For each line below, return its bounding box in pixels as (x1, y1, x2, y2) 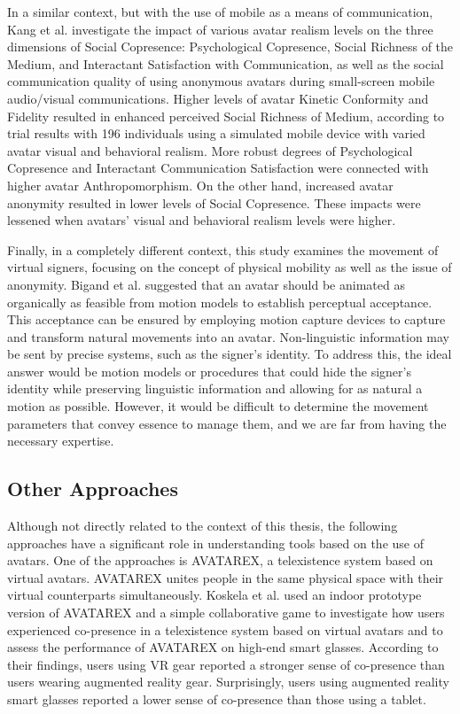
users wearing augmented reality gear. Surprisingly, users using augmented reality (7, 672, 449, 691)
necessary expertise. (7, 431, 114, 450)
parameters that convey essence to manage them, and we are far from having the (7, 414, 447, 432)
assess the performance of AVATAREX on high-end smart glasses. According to (7, 638, 439, 656)
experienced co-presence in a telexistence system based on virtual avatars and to (7, 620, 443, 639)
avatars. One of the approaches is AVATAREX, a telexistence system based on (7, 551, 433, 570)
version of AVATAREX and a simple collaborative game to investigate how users (7, 603, 445, 622)
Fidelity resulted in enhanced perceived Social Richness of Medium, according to (7, 106, 445, 125)
